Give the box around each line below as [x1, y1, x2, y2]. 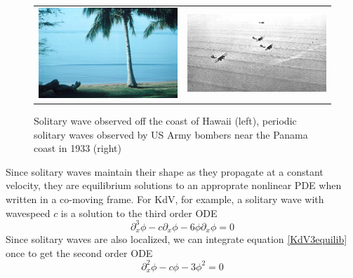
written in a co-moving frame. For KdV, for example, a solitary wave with [6, 191, 324, 206]
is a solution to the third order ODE [60, 205, 218, 220]
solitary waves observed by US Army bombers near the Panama [34, 127, 308, 141]
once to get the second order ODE [6, 245, 153, 260]
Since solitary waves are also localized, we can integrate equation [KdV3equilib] [6, 232, 347, 246]
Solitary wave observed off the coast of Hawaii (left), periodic [34, 113, 297, 127]
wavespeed [6, 205, 51, 220]
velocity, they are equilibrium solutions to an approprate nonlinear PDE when [6, 178, 342, 193]
